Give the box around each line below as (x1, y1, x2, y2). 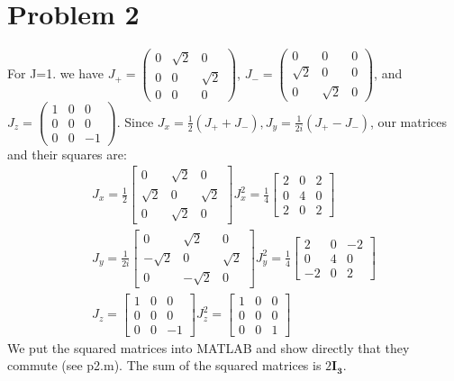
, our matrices (370, 112, 447, 131)
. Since (116, 112, 154, 131)
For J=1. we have (7, 64, 104, 83)
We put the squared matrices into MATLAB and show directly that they (7, 338, 410, 357)
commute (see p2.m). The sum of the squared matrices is (7, 356, 322, 375)
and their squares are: (7, 144, 127, 163)
